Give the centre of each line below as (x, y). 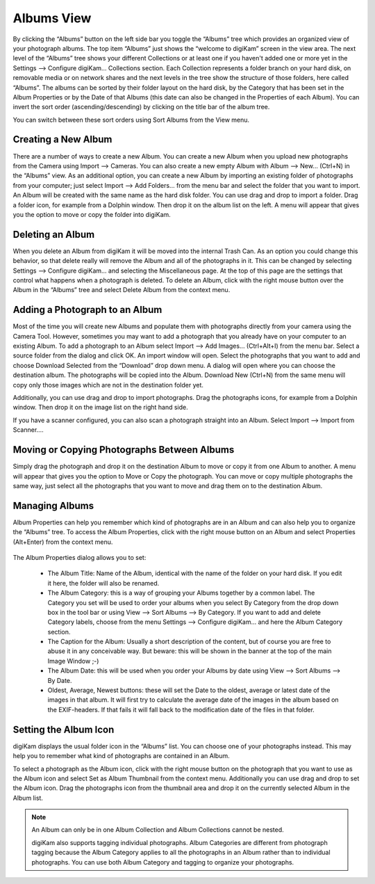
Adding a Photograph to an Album (87, 310)
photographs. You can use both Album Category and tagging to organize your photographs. (163, 862)
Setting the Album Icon (64, 729)
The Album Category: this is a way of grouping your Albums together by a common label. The (181, 593)
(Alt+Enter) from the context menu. (63, 542)
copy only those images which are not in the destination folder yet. (108, 385)
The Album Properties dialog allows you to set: (80, 557)
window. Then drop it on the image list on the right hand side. (100, 408)
